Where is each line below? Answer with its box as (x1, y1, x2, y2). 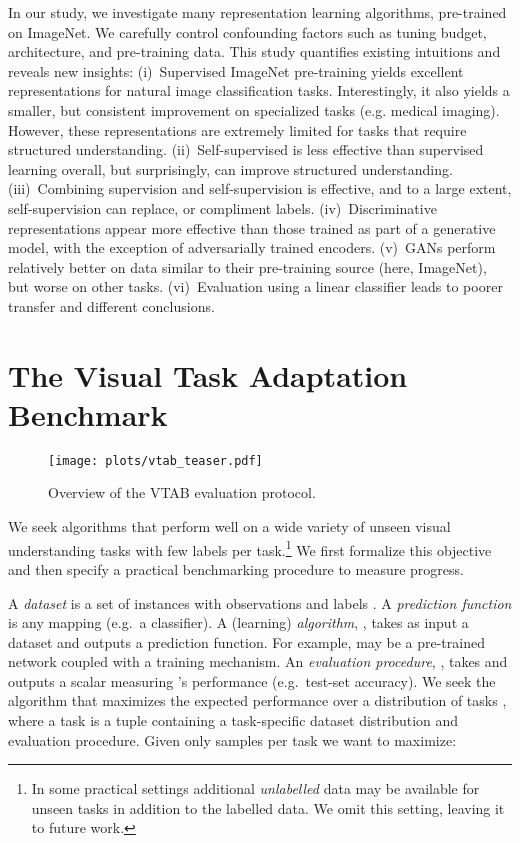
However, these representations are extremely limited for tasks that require (8, 119, 467, 140)
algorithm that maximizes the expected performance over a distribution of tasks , (8, 690, 507, 711)
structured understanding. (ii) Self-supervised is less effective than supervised (8, 139, 484, 160)
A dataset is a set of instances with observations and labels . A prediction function (8, 592, 512, 613)
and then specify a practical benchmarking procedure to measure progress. (8, 558, 464, 579)
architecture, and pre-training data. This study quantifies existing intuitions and (8, 41, 501, 62)
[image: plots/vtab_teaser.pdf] (48, 453, 263, 468)
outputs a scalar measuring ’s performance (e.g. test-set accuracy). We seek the (8, 670, 496, 691)
